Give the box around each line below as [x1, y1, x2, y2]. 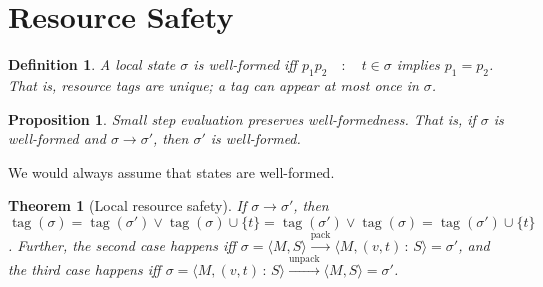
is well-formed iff [193, 54, 297, 75]
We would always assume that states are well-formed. [8, 161, 335, 182]
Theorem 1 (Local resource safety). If [8, 195, 247, 216]
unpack [288, 254, 320, 265]
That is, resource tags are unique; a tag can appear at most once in [8, 74, 419, 95]
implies [396, 54, 440, 75]
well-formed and [8, 128, 106, 149]
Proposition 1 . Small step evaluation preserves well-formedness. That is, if [8, 108, 476, 129]
